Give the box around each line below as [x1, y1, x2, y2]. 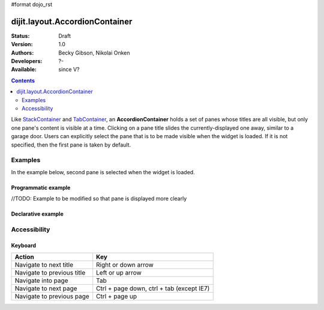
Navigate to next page [14, 284, 77, 293]
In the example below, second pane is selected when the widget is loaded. [11, 168, 195, 175]
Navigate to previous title [14, 269, 86, 277]
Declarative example [11, 210, 64, 217]
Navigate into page [14, 276, 68, 285]
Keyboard [11, 242, 36, 249]
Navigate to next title [14, 261, 74, 269]
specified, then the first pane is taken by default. [11, 141, 131, 148]
